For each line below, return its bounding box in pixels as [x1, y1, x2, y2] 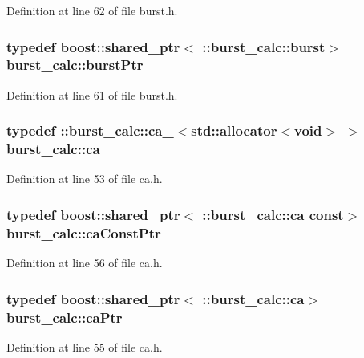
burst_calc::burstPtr [6, 55, 144, 75]
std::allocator [191, 120, 277, 140]
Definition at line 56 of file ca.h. [6, 254, 163, 271]
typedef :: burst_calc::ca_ [6, 120, 174, 140]
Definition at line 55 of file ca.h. [6, 338, 163, 355]
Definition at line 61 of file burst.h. [6, 86, 178, 103]
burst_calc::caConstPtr [6, 222, 161, 242]
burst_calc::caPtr [6, 307, 123, 327]
